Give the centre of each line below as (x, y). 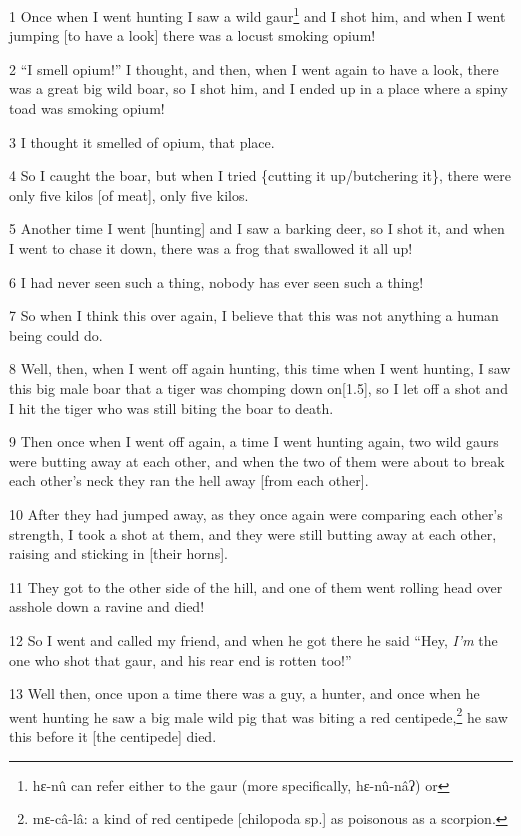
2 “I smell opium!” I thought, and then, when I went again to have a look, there (254, 68)
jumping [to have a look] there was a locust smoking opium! (192, 35)
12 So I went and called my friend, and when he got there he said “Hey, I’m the (253, 639)
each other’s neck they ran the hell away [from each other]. (189, 480)
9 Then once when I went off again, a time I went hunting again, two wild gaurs (254, 441)
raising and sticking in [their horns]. (118, 553)
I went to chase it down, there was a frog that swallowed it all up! (211, 248)
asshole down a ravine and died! (107, 606)
